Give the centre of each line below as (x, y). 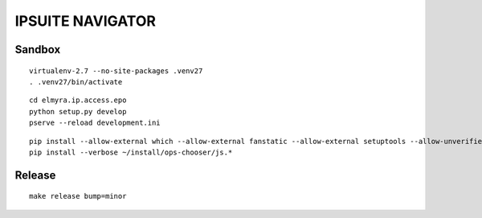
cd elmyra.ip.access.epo (78, 100)
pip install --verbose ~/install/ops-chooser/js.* (131, 152)
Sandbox (38, 49)
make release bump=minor (78, 196)
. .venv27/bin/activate (76, 82)
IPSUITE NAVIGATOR (86, 21)
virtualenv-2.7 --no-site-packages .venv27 (116, 71)
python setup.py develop (78, 111)
